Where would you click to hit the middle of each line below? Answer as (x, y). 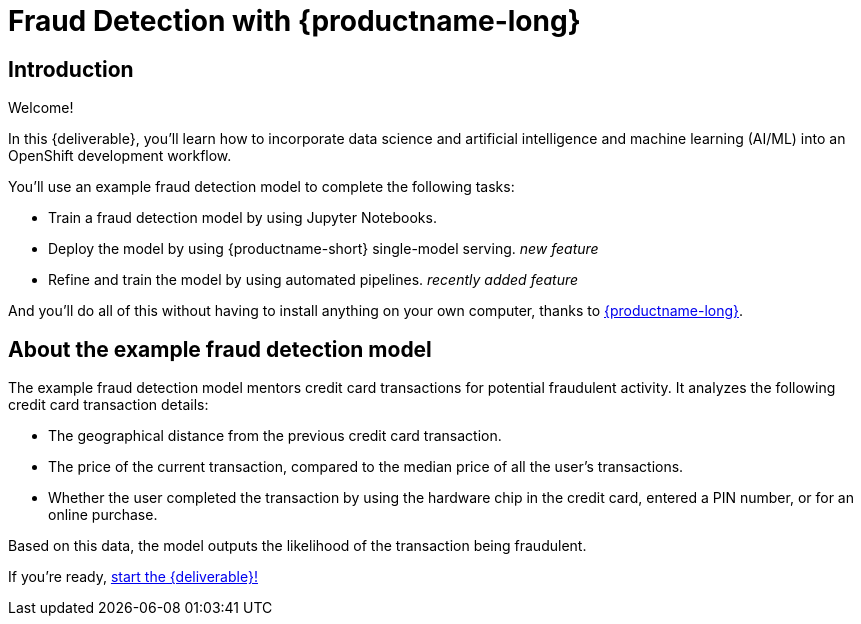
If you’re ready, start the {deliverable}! (133, 577)
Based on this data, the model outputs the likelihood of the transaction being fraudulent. (297, 546)
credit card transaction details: (108, 405)
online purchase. (103, 515)
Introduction (71, 69)
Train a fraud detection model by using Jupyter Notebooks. (242, 218)
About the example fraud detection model (220, 349)
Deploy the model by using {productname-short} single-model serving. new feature (323, 249)
